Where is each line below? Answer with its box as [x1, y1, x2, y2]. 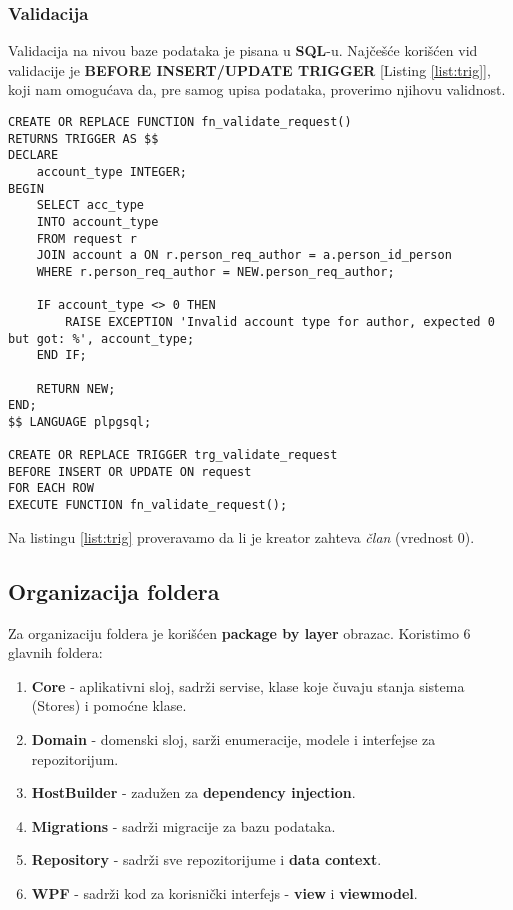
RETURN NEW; [36, 381, 116, 396]
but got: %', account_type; [8, 331, 195, 346]
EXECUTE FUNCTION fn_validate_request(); [8, 498, 288, 513]
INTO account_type [36, 214, 159, 229]
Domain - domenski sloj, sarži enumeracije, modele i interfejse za [31, 728, 436, 749]
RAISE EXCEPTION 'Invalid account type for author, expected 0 [65, 314, 495, 329]
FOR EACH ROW [8, 481, 94, 496]
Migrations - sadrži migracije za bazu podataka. [31, 815, 336, 836]
